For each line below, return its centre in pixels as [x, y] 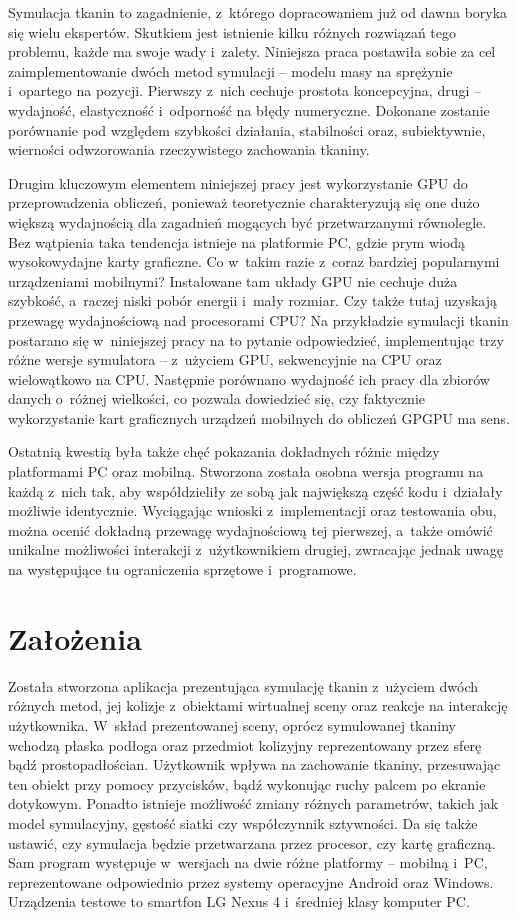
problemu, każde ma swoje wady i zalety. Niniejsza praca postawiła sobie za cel [252, 51]
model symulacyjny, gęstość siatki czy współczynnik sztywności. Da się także [243, 822]
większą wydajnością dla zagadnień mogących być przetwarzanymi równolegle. [247, 221]
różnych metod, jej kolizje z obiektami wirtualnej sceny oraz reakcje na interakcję [258, 705]
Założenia [75, 637]
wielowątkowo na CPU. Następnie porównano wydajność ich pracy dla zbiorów [249, 378]
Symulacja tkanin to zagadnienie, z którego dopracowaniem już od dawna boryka [258, 12]
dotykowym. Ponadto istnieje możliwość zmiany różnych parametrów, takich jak [253, 803]
